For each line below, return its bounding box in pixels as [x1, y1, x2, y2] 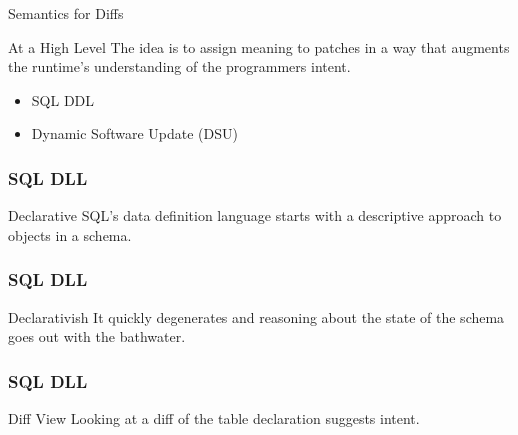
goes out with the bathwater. [8, 326, 186, 347]
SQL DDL [31, 89, 95, 110]
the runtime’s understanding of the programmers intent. [8, 56, 351, 77]
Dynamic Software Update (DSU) [31, 123, 238, 144]
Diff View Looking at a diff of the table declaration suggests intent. [8, 408, 420, 428]
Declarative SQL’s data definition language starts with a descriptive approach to [8, 205, 502, 226]
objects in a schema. [8, 224, 132, 245]
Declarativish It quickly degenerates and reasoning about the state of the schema [8, 306, 505, 327]
